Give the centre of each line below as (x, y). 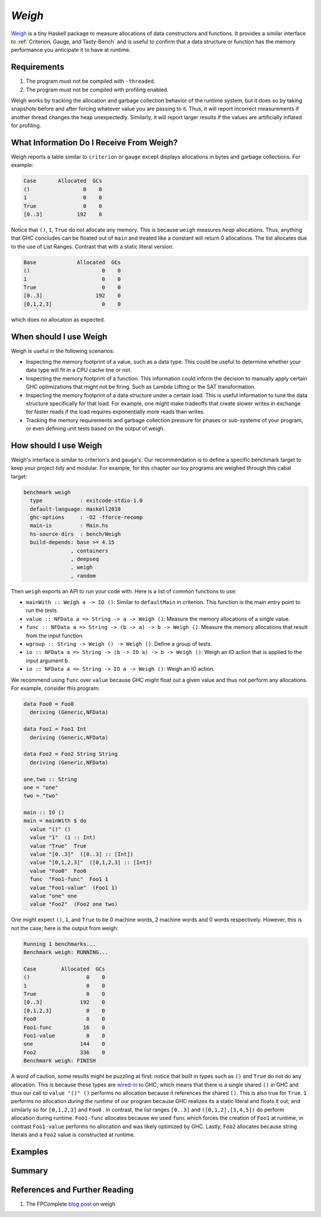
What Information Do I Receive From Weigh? (95, 143)
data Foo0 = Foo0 (49, 704)
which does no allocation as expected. (58, 320)
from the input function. (55, 636)
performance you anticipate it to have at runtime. (71, 50)
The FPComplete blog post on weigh (71, 1204)
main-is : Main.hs (69, 526)
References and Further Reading (72, 1190)
